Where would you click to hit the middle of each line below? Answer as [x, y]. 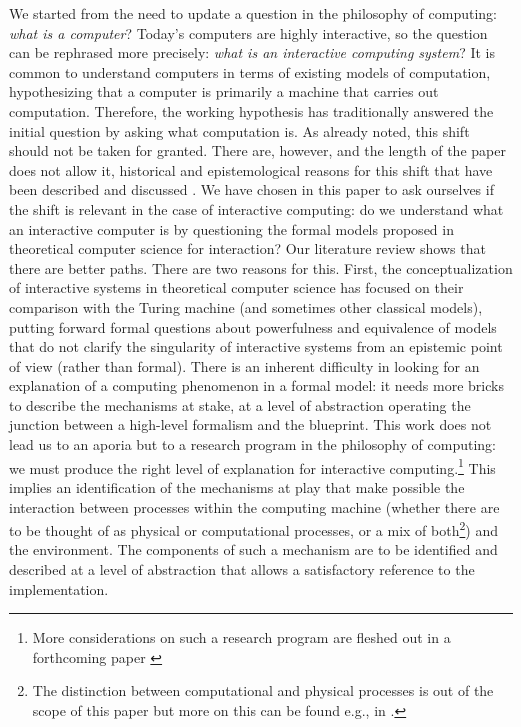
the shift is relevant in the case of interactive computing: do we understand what [256, 208]
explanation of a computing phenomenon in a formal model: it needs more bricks [256, 385]
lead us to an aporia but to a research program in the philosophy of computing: [252, 444]
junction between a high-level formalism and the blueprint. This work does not [250, 424]
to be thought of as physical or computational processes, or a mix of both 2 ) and [253, 528]
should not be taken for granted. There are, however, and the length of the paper [257, 150]
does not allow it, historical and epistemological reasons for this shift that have [251, 169]
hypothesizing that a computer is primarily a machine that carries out [224, 91]
